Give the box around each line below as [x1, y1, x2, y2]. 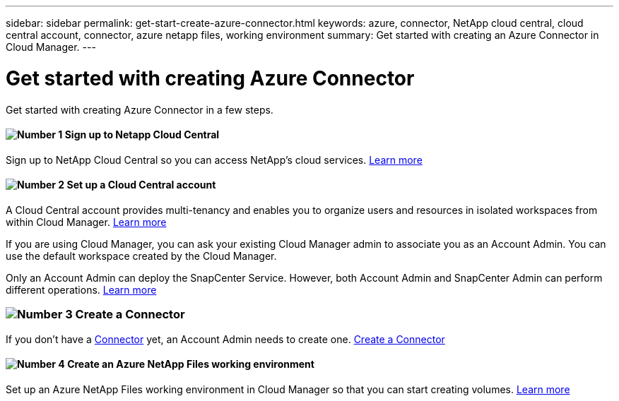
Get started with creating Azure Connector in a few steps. [6, 103, 273, 116]
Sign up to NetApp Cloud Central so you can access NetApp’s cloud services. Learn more [6, 153, 423, 166]
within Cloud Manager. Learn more [6, 215, 167, 228]
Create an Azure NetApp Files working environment [67, 358, 314, 371]
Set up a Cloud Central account [66, 179, 216, 191]
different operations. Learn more [6, 283, 157, 296]
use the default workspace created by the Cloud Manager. [6, 249, 277, 262]
